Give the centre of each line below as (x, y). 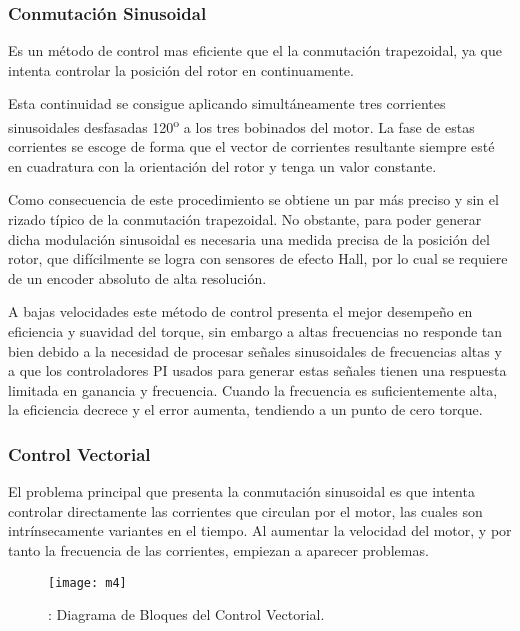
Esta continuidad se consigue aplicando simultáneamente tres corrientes (227, 103)
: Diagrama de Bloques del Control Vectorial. (186, 614)
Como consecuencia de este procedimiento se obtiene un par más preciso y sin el (253, 199)
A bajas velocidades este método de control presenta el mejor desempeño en (240, 311)
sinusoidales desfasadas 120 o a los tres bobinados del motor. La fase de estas (241, 125)
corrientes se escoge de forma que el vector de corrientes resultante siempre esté (251, 146)
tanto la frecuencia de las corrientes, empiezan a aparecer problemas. (218, 549)
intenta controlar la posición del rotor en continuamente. (181, 69)
